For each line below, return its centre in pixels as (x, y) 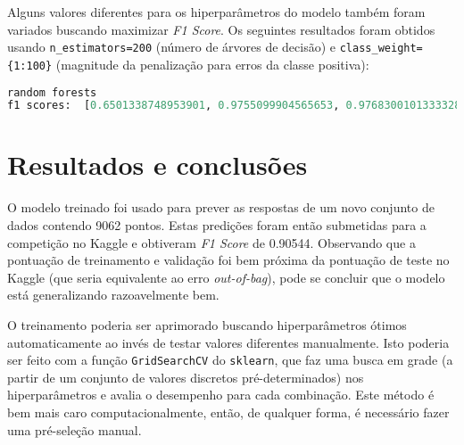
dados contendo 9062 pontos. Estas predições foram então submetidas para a (217, 224)
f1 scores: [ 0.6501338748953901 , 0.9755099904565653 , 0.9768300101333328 (234, 106)
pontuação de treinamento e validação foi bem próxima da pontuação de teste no (228, 260)
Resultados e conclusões (157, 165)
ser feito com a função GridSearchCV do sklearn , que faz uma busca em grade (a (230, 360)
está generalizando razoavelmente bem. (113, 295)
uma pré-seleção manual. (75, 429)
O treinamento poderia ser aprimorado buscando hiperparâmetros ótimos (207, 324)
